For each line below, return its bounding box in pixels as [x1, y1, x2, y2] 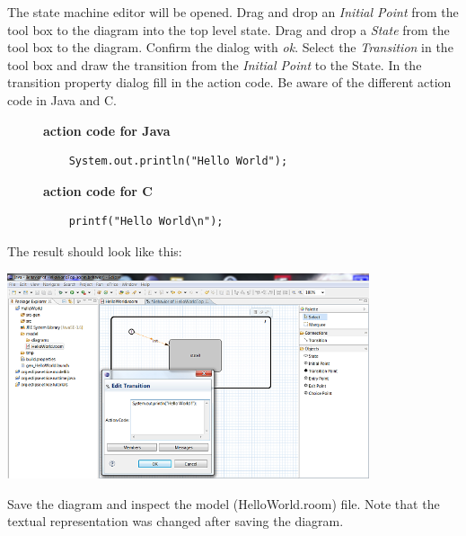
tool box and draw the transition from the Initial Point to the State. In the [7, 55, 422, 74]
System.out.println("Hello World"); [68, 155, 288, 168]
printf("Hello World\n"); [68, 215, 224, 228]
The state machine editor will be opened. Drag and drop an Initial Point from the [7, 3, 459, 21]
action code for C [43, 181, 153, 200]
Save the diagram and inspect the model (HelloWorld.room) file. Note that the [7, 494, 440, 513]
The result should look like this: [7, 241, 182, 260]
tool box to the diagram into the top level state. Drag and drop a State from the [7, 20, 450, 39]
